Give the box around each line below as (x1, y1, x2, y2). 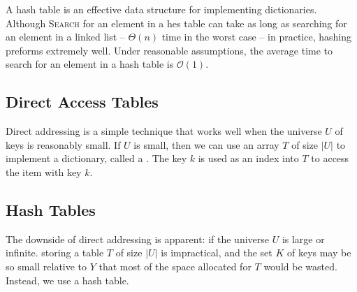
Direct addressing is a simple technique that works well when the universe (6, 124, 322, 138)
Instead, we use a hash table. (6, 272, 129, 287)
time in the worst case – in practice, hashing (161, 29, 352, 44)
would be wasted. (263, 258, 337, 273)
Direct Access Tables (6, 91, 159, 112)
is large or (282, 231, 325, 246)
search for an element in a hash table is (6, 57, 174, 71)
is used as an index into (198, 151, 299, 166)
